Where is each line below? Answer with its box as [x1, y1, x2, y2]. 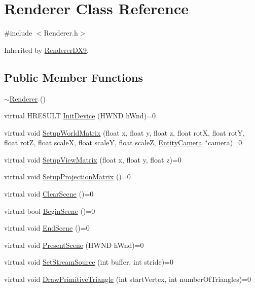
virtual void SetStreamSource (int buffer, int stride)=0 [4, 257, 173, 267]
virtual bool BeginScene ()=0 [4, 205, 95, 216]
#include [4, 27, 32, 38]
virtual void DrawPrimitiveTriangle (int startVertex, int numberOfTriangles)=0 [4, 274, 251, 284]
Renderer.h [44, 27, 78, 38]
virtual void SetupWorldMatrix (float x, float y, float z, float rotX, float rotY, [4, 127, 245, 138]
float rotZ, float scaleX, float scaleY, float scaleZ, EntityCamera [4, 137, 202, 148]
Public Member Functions [4, 69, 143, 85]
